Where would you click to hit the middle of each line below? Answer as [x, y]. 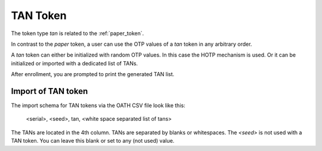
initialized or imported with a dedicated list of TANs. [75, 63]
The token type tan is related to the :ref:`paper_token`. [78, 33]
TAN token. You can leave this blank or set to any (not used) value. [93, 141]
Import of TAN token [49, 91]
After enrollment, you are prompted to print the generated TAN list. [93, 74]
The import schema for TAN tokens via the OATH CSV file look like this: [98, 106]
